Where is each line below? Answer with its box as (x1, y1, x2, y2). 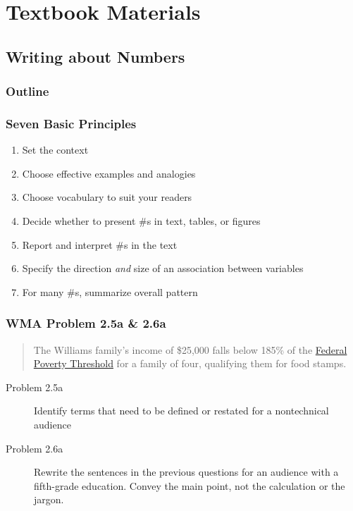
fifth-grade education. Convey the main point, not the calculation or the (34, 478, 345, 493)
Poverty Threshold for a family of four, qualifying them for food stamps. (33, 356, 347, 371)
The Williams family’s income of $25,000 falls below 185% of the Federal (33, 342, 347, 357)
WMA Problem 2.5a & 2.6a (6, 314, 166, 332)
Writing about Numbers (6, 45, 185, 67)
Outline (6, 82, 49, 100)
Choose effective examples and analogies (22, 166, 196, 180)
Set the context (22, 142, 89, 157)
